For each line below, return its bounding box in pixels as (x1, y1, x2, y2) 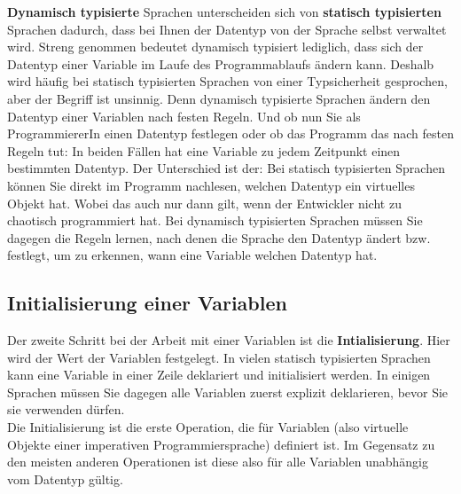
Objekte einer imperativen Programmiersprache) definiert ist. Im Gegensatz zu (7, 435, 435, 453)
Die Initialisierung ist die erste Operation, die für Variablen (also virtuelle (7, 418, 409, 436)
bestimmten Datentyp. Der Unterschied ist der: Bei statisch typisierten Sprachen (7, 159, 445, 177)
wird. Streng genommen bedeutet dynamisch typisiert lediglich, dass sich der (7, 37, 424, 56)
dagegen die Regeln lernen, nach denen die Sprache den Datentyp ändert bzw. (7, 228, 431, 247)
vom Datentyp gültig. (7, 469, 123, 488)
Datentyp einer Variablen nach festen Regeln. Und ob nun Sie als (7, 106, 361, 125)
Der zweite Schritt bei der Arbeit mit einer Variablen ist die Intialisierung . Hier (7, 331, 450, 349)
